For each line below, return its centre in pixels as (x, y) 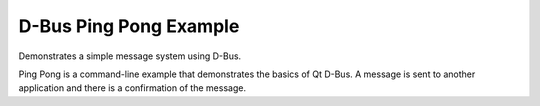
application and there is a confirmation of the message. (132, 88)
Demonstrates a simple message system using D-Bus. (130, 56)
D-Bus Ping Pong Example (129, 26)
